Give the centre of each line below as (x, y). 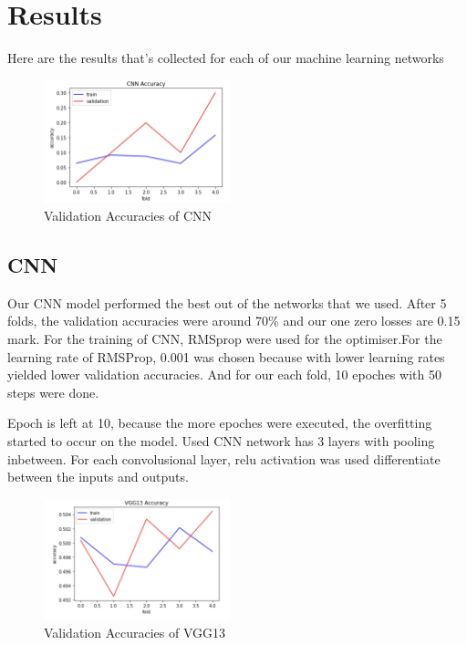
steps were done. (53, 392)
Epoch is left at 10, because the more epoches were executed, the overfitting (220, 423)
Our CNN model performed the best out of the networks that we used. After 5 (227, 302)
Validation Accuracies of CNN (128, 215)
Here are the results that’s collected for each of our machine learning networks (226, 58)
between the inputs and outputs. (98, 477)
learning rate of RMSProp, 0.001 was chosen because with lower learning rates (226, 356)
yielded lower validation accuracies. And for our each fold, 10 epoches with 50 (224, 375)
